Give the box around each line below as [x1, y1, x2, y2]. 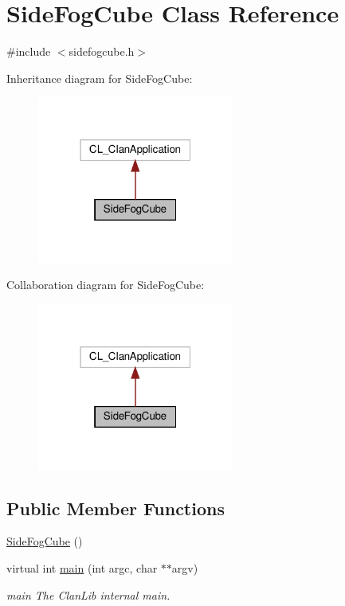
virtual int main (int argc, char [6, 560, 158, 577]
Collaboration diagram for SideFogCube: [6, 276, 205, 293]
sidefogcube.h [69, 43, 135, 60]
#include [6, 43, 51, 60]
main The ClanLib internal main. [6, 586, 171, 603]
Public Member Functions [6, 495, 225, 520]
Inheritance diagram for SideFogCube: [6, 69, 193, 86]
